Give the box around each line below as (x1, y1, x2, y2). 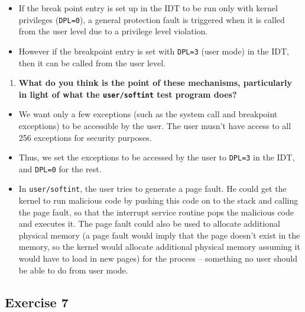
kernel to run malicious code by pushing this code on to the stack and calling (18, 194, 298, 207)
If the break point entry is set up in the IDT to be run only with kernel (18, 2, 278, 14)
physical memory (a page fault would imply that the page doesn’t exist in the (18, 229, 300, 241)
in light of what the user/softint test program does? (18, 88, 237, 100)
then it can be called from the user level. (18, 56, 166, 69)
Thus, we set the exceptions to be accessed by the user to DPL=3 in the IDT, (18, 151, 295, 163)
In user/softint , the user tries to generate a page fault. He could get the (18, 182, 287, 195)
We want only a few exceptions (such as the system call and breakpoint (18, 108, 278, 120)
